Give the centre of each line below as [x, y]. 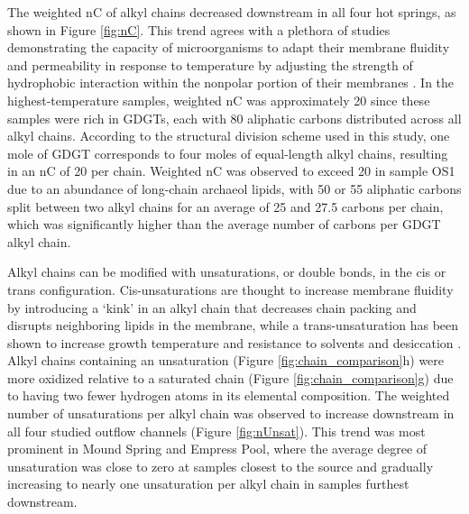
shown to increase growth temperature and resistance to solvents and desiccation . [234, 342]
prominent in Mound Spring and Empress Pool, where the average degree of [217, 449]
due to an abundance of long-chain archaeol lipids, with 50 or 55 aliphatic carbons [234, 188]
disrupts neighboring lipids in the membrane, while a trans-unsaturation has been [233, 325]
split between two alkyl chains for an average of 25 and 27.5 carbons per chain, [225, 206]
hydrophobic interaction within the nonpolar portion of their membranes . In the [231, 83]
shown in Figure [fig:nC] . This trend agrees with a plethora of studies [199, 29]
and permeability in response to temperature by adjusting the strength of [210, 64]
